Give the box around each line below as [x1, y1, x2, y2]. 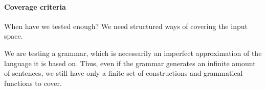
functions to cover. [4, 77, 62, 88]
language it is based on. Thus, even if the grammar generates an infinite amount [4, 57, 256, 68]
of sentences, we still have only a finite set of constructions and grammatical [4, 68, 243, 78]
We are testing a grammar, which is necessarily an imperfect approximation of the [4, 47, 262, 58]
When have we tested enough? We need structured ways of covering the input [4, 20, 248, 31]
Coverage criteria [4, 1, 66, 12]
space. [4, 31, 23, 41]
